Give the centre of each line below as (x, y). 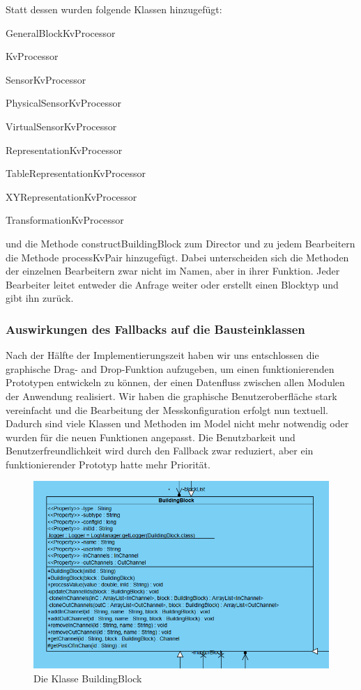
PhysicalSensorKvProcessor (64, 103)
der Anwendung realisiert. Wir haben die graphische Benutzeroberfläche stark (171, 396)
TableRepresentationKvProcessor (76, 173)
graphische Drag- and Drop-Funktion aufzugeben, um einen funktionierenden (170, 368)
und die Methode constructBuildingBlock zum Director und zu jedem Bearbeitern (180, 243)
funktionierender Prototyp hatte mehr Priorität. (108, 464)
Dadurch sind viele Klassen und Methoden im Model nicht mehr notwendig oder (177, 423)
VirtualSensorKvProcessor (61, 126)
